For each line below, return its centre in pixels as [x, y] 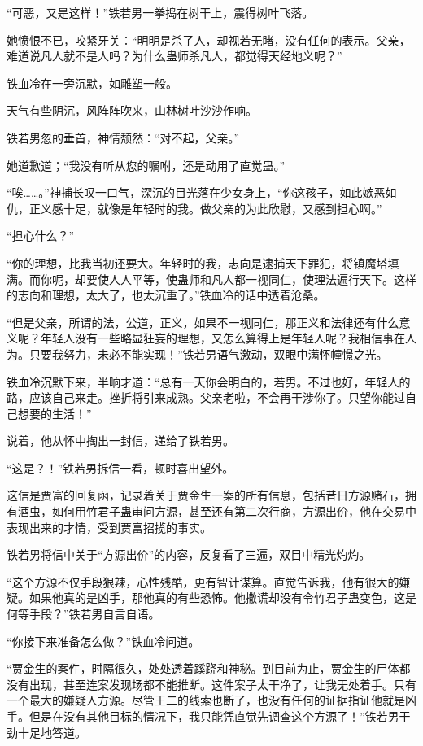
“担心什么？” [41, 236]
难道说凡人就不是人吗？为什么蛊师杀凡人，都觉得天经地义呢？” [174, 56]
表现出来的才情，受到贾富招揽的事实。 [109, 527]
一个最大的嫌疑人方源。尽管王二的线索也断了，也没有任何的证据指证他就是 [206, 700]
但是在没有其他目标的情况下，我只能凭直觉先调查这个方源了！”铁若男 [214, 716]
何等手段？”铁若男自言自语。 [83, 614]
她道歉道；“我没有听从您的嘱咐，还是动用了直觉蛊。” [146, 165]
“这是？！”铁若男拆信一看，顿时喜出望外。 [120, 467]
